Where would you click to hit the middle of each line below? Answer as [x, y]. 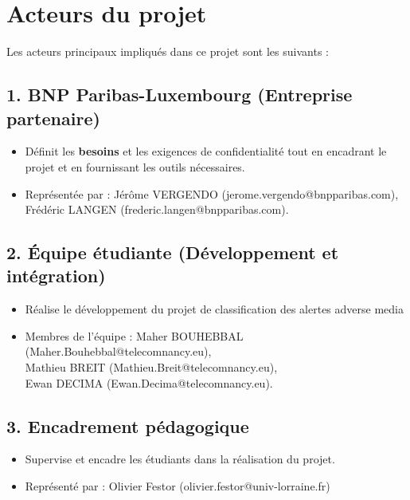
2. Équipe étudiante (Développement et [173, 252]
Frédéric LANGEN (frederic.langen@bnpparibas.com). [157, 209]
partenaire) [53, 118]
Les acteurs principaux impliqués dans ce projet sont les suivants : [168, 51]
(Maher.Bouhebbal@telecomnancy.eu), [118, 351]
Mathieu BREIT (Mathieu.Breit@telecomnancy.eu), [151, 367]
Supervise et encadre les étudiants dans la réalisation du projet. [180, 459]
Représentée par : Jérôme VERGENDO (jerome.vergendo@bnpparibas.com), [212, 193]
